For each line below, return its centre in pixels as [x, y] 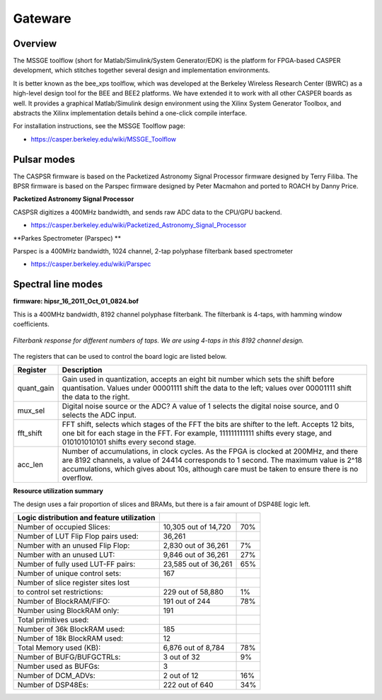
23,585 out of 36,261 [198, 564]
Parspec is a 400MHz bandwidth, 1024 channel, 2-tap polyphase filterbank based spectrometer [153, 251]
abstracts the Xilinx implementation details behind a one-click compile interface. [130, 113]
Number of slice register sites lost [74, 583]
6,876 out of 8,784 [194, 648]
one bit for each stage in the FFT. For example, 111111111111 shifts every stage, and [197, 433]
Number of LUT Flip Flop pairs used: [78, 537]
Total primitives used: [53, 620]
